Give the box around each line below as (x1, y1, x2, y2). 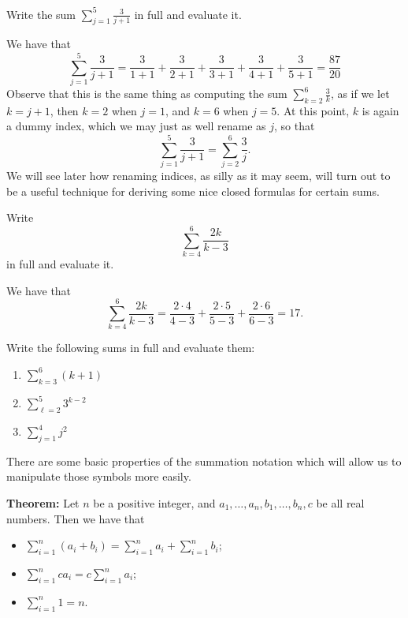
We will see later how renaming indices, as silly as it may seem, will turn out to (6, 167, 391, 184)
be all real (316, 495, 365, 511)
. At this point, (276, 102, 350, 118)
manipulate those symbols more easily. (6, 468, 191, 485)
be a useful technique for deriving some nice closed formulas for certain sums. (6, 182, 380, 199)
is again (362, 102, 399, 118)
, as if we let (330, 85, 390, 102)
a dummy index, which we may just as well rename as (6, 118, 266, 134)
